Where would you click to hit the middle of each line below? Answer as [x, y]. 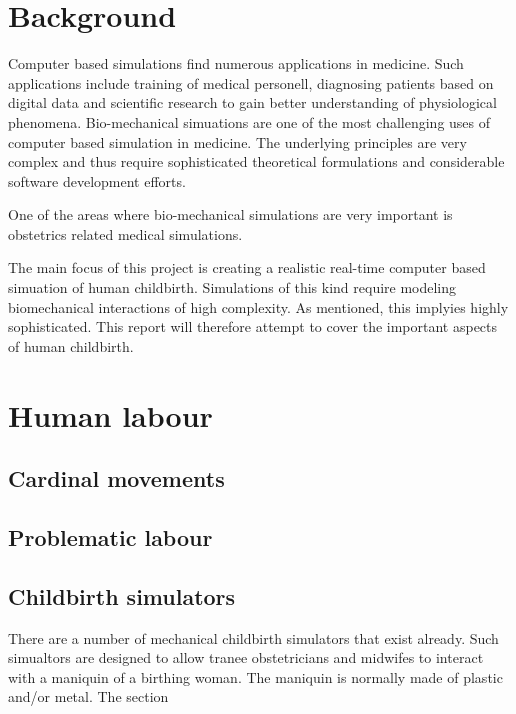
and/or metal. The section [88, 696]
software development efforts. [97, 180]
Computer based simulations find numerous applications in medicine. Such [236, 63]
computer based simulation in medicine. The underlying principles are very [237, 141]
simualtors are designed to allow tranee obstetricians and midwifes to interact [246, 657]
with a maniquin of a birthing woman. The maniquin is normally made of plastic [255, 676]
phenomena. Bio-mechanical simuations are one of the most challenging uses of [249, 121]
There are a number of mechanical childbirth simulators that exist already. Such [253, 637]
